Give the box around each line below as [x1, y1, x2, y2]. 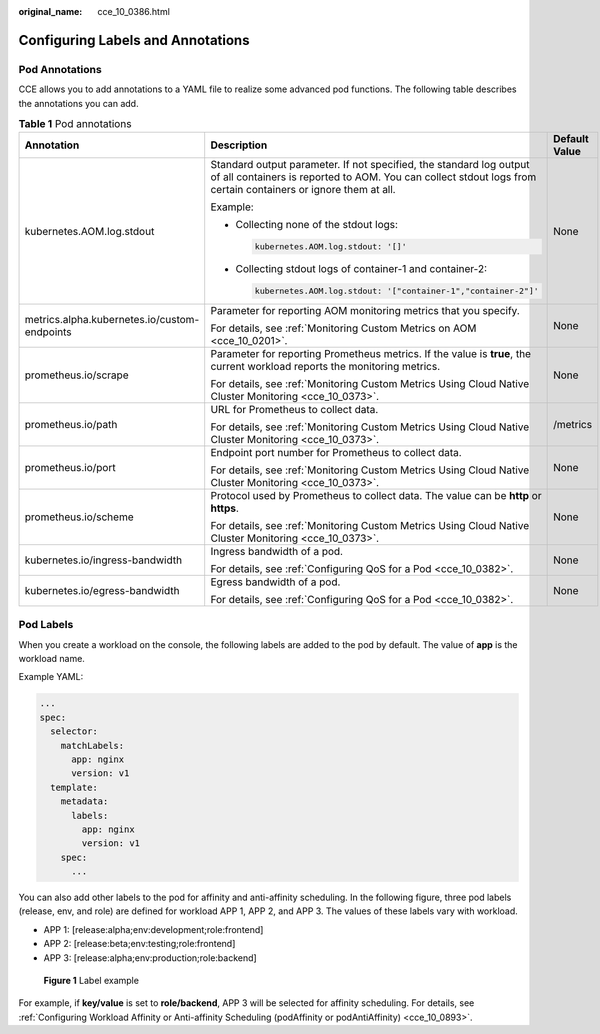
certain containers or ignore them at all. [210, 183, 396, 197]
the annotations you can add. [18, 97, 139, 109]
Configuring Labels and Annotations [18, 31, 250, 49]
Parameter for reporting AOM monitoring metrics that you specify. [210, 303, 520, 317]
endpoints [24, 325, 72, 339]
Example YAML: [18, 671, 84, 683]
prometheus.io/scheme [24, 510, 134, 524]
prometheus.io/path [24, 417, 118, 431]
